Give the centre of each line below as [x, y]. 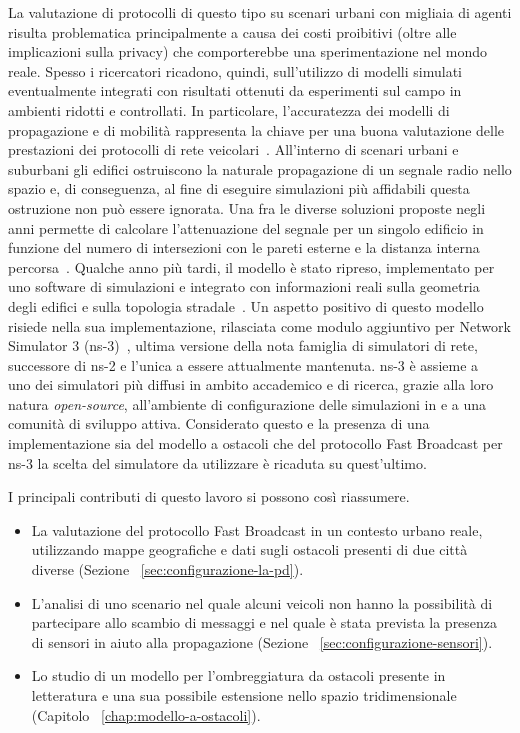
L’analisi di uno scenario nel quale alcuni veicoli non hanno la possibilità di [262, 602]
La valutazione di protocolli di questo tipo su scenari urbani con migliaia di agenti [260, 12]
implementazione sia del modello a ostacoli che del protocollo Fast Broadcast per [255, 443]
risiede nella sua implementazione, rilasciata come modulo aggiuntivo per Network [259, 325]
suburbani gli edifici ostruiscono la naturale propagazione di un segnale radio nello [260, 168]
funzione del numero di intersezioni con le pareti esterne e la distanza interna [244, 247]
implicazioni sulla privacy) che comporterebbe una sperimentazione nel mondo [248, 51]
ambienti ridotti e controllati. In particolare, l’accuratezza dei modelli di [229, 109]
